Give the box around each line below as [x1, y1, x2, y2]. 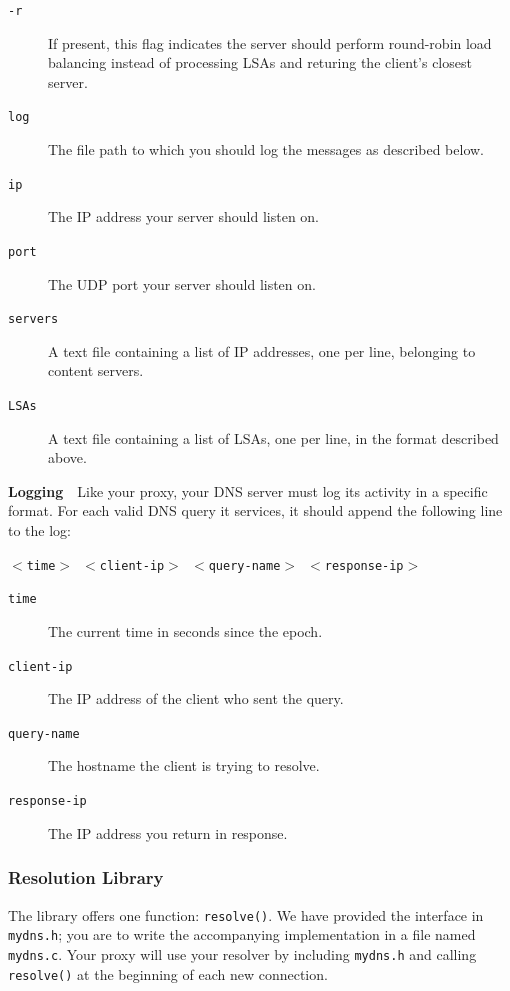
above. [48, 447, 87, 468]
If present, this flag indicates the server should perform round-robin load [48, 32, 492, 53]
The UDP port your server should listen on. [48, 273, 316, 294]
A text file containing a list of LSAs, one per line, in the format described [48, 427, 499, 448]
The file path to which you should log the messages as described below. [48, 139, 485, 160]
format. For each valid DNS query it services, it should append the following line [8, 500, 503, 521]
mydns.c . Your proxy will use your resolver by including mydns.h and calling [8, 943, 477, 964]
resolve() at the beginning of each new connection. [8, 963, 328, 984]
